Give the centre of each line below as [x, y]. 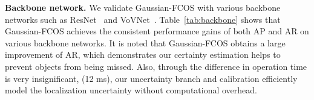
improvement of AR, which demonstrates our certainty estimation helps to [143, 55]
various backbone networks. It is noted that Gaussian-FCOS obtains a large [145, 42]
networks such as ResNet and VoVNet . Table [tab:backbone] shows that [143, 19]
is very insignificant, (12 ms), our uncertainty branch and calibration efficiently [151, 78]
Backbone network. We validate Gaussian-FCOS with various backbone [143, 7]
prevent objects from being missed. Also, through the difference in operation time [156, 66]
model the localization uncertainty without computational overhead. [131, 90]
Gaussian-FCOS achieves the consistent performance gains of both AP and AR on [157, 31]
